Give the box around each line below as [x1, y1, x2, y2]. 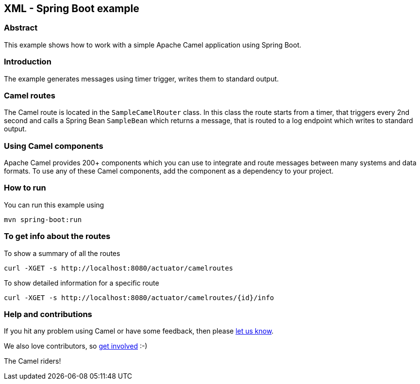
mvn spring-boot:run [4, 215, 82, 224]
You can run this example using [4, 200, 104, 209]
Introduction [4, 57, 51, 67]
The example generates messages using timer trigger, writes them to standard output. [4, 74, 279, 83]
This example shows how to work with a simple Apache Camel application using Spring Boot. [4, 40, 302, 49]
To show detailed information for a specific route [4, 278, 159, 287]
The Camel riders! [4, 357, 61, 366]
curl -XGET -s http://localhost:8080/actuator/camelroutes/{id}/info [4, 293, 274, 302]
